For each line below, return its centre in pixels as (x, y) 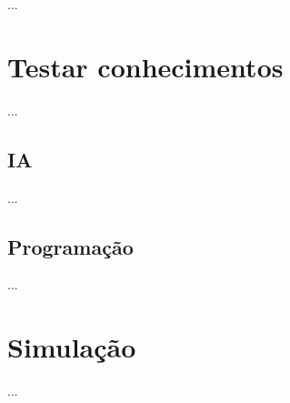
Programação (70, 246)
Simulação (72, 347)
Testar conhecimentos (145, 66)
